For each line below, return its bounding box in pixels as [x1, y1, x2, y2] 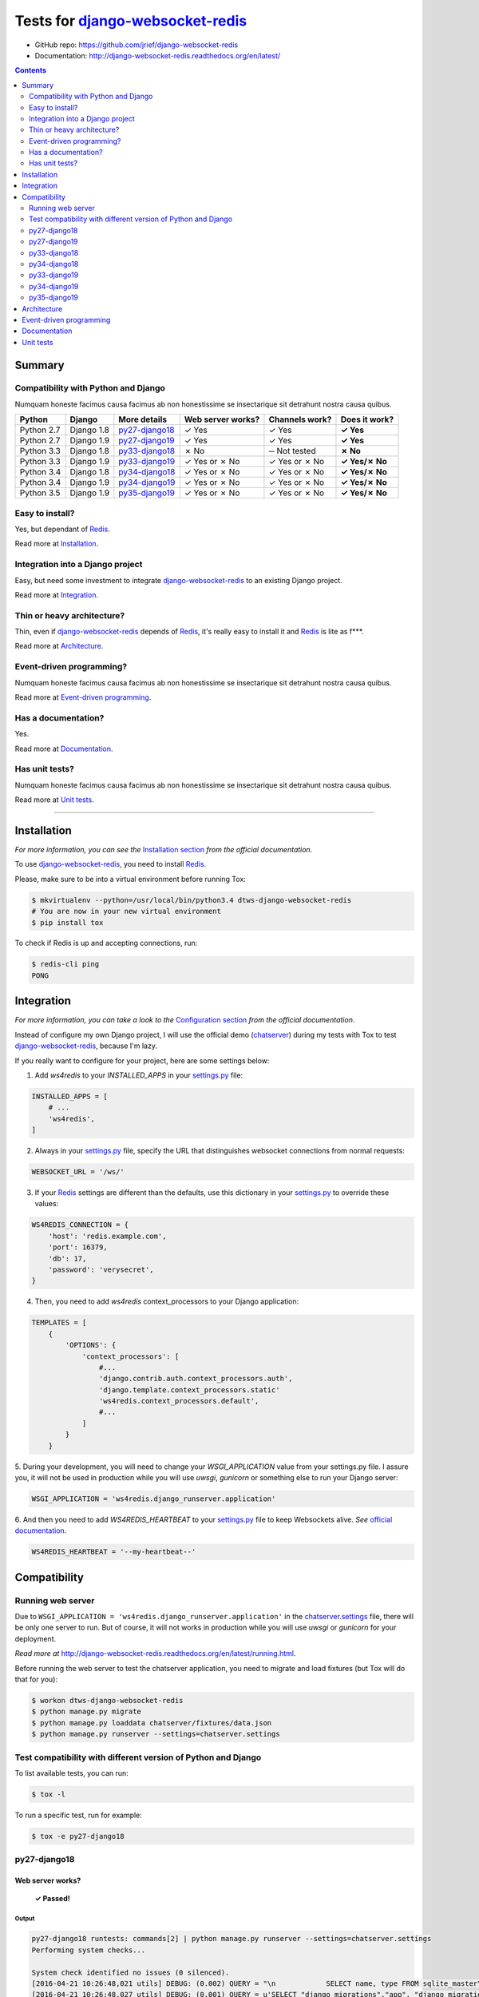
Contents [14, 66, 47, 75]
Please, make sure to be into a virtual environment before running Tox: [14, 874, 247, 883]
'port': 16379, [48, 1243, 108, 1252]
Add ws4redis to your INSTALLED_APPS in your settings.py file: [34, 1070, 243, 1080]
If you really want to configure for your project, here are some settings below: [14, 1055, 270, 1066]
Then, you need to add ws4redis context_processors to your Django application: [34, 1296, 299, 1306]
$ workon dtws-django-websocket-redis [31, 1696, 184, 1705]
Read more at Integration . [14, 590, 99, 599]
